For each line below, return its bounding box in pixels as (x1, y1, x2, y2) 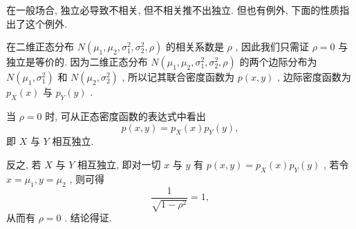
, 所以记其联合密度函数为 (122, 70, 235, 84)
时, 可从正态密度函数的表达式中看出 (45, 108, 206, 123)
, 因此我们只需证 (235, 39, 310, 54)
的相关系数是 (165, 39, 224, 54)
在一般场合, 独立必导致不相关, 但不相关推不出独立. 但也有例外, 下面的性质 (6, 3, 340, 17)
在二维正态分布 (6, 39, 74, 54)
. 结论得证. (64, 210, 112, 225)
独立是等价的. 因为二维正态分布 (6, 54, 148, 69)
